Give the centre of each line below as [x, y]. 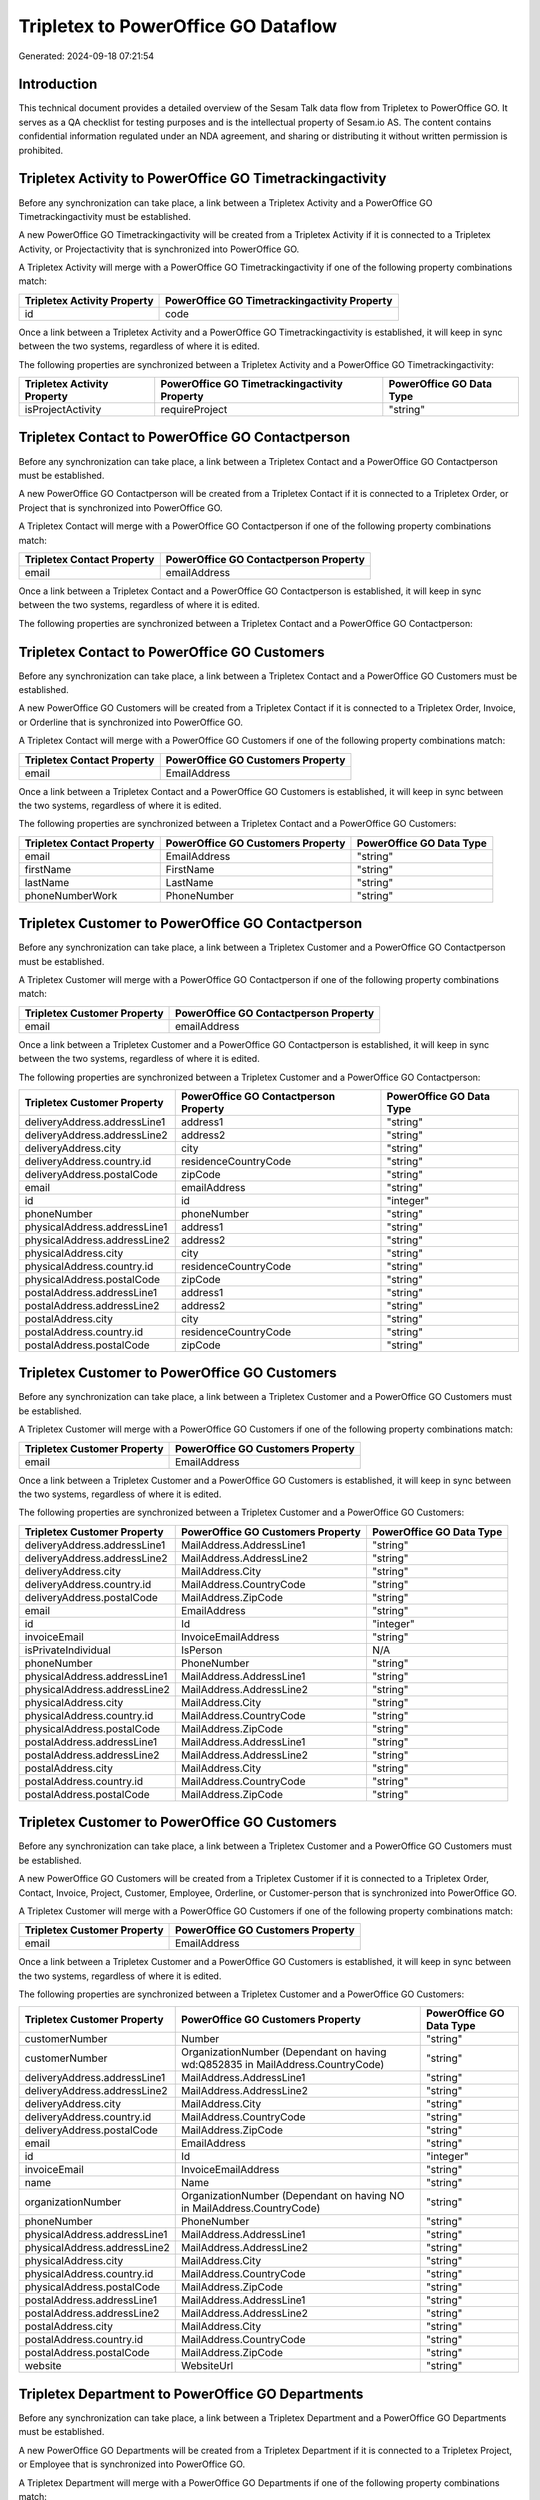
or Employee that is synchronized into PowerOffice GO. [131, 2464]
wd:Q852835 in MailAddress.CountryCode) [282, 2065]
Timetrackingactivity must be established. [105, 216]
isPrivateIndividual [68, 1650]
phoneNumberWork [71, 895]
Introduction [58, 84]
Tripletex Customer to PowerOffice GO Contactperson [190, 923]
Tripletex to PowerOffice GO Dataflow [178, 26]
